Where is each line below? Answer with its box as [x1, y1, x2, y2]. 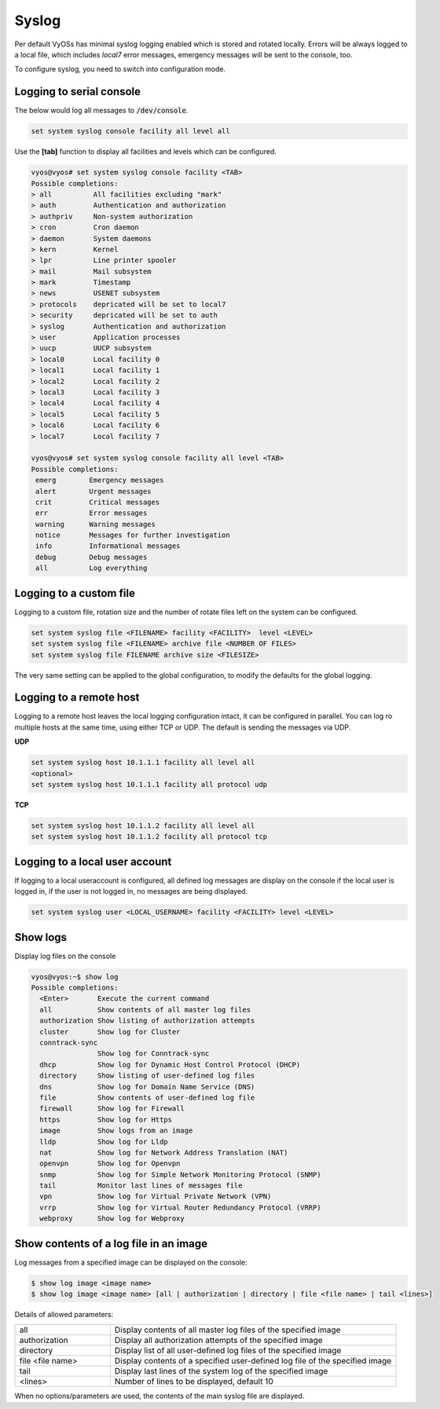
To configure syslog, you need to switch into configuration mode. [14, 64, 226, 74]
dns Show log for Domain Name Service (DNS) [39, 1082, 255, 1091]
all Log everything [35, 564, 148, 573]
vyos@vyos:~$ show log [31, 972, 119, 981]
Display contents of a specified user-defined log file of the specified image [114, 1355, 392, 1366]
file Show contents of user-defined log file [39, 1092, 255, 1102]
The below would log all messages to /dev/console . [14, 106, 189, 115]
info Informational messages [35, 542, 181, 551]
